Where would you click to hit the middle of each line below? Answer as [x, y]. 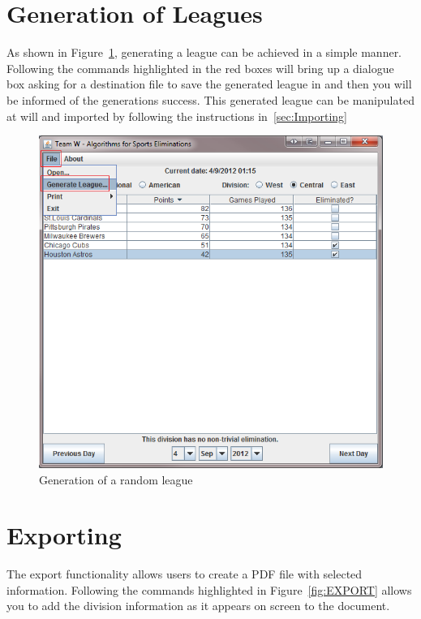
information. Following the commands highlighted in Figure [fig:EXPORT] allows [209, 589]
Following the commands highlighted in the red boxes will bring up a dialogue [200, 68]
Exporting [64, 535]
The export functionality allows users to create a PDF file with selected [185, 574]
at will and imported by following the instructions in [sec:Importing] [177, 116]
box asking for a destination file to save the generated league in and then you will [209, 84]
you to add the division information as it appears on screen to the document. [198, 606]
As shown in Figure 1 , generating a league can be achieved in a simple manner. [204, 52]
